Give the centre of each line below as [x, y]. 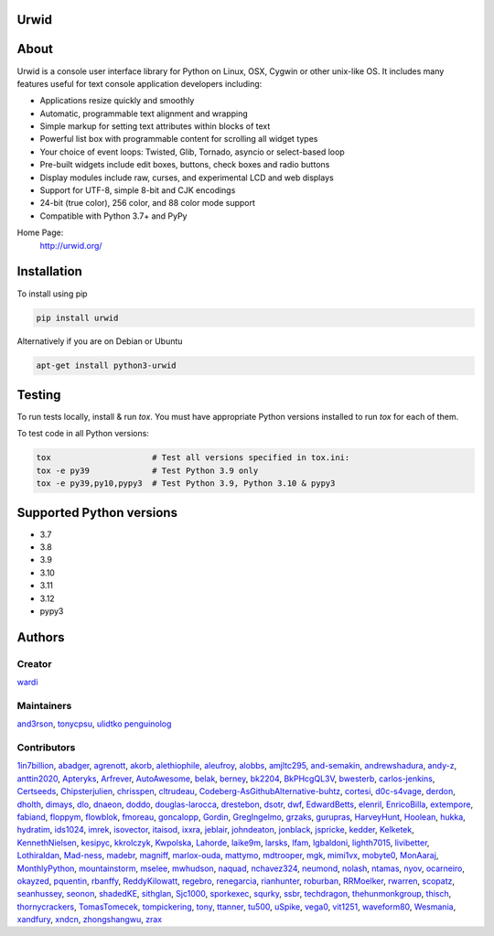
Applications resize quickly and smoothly [117, 101]
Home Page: [40, 232]
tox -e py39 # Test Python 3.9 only [147, 470]
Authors [41, 637]
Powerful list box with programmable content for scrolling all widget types [179, 139]
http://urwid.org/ [71, 245]
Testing [39, 395]
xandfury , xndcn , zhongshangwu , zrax [90, 920]
